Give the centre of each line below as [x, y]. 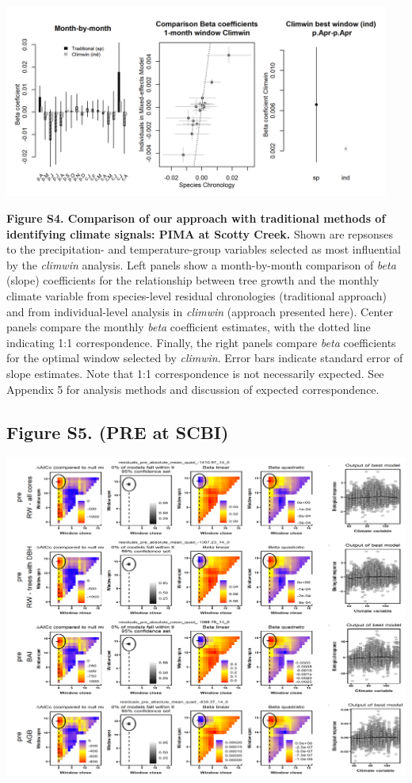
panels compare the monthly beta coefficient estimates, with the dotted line [189, 327]
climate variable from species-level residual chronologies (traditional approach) [197, 295]
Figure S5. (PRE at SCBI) [118, 432]
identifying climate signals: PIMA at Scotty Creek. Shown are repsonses [200, 233]
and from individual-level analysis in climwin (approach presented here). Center [200, 311]
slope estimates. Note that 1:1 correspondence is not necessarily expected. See [195, 373]
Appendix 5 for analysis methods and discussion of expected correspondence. [193, 389]
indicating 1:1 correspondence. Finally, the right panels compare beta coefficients [201, 342]
